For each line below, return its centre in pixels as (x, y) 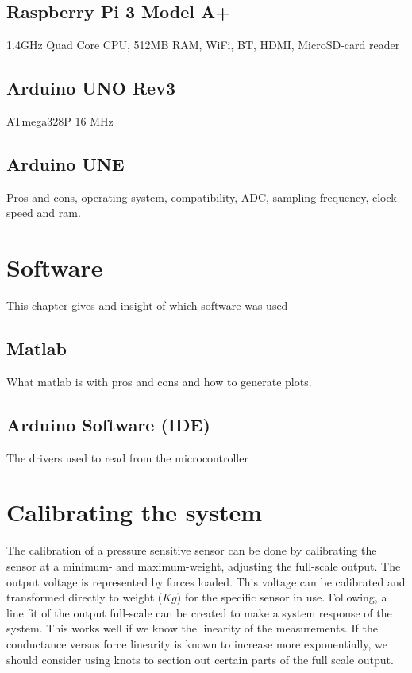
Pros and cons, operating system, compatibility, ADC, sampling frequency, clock (202, 197)
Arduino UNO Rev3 (91, 88)
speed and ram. (44, 213)
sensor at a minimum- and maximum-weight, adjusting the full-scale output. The (204, 566)
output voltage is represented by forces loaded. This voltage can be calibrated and (206, 581)
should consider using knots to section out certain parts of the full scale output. (200, 659)
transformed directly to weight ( (85, 597)
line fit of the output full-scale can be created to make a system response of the (199, 612)
